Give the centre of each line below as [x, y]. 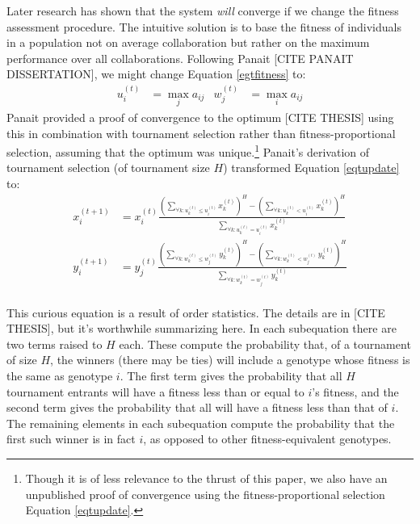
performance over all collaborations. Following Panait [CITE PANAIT [180, 58]
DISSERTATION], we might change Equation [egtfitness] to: [156, 74]
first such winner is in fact [71, 439]
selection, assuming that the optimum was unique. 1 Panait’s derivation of [188, 151]
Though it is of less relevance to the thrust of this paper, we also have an [206, 478]
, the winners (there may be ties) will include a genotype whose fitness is [230, 360]
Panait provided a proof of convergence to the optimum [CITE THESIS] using [200, 117]
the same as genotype [60, 375]
